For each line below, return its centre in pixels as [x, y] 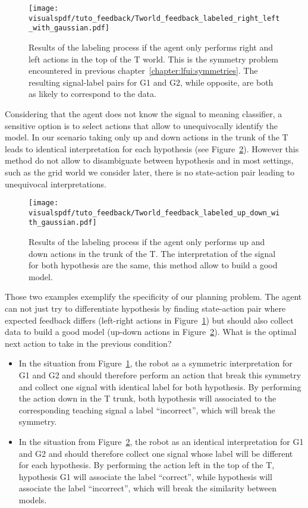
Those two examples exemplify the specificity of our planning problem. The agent [153, 297]
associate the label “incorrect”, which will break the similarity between [147, 488]
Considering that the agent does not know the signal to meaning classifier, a [144, 113]
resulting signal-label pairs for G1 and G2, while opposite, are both [151, 82]
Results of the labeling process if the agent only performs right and [151, 47]
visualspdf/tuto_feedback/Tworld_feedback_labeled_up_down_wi [154, 213]
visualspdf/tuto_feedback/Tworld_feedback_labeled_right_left [154, 18]
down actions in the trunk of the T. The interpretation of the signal [152, 253]
